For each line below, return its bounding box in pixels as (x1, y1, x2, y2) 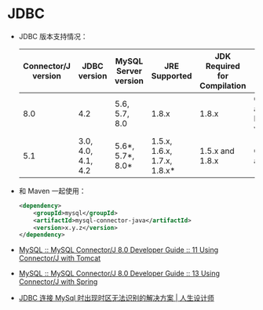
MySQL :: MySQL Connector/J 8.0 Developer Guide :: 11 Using (18, 245, 219, 255)
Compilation (199, 80, 247, 91)
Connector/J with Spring (18, 277, 98, 286)
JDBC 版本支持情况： (18, 31, 88, 41)
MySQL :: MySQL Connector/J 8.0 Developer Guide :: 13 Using (18, 268, 221, 279)
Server (115, 65, 143, 76)
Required (205, 60, 240, 71)
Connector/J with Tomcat (18, 253, 101, 263)
